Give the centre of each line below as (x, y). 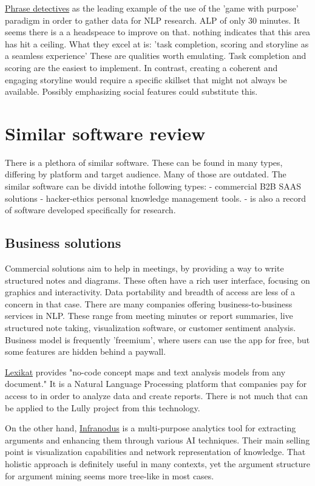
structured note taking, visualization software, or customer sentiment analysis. (151, 328)
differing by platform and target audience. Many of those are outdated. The (146, 174)
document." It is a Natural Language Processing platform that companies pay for (156, 384)
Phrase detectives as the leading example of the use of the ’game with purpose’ (152, 8)
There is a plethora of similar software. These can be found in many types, (144, 162)
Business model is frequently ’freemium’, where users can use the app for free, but (157, 339)
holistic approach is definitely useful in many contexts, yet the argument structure (157, 463)
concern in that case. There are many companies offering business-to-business (149, 303)
